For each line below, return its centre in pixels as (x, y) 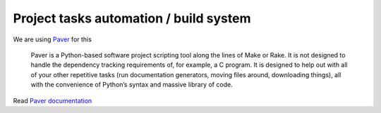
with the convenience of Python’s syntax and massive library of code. (132, 85)
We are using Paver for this (52, 39)
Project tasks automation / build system (132, 18)
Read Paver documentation (53, 100)
